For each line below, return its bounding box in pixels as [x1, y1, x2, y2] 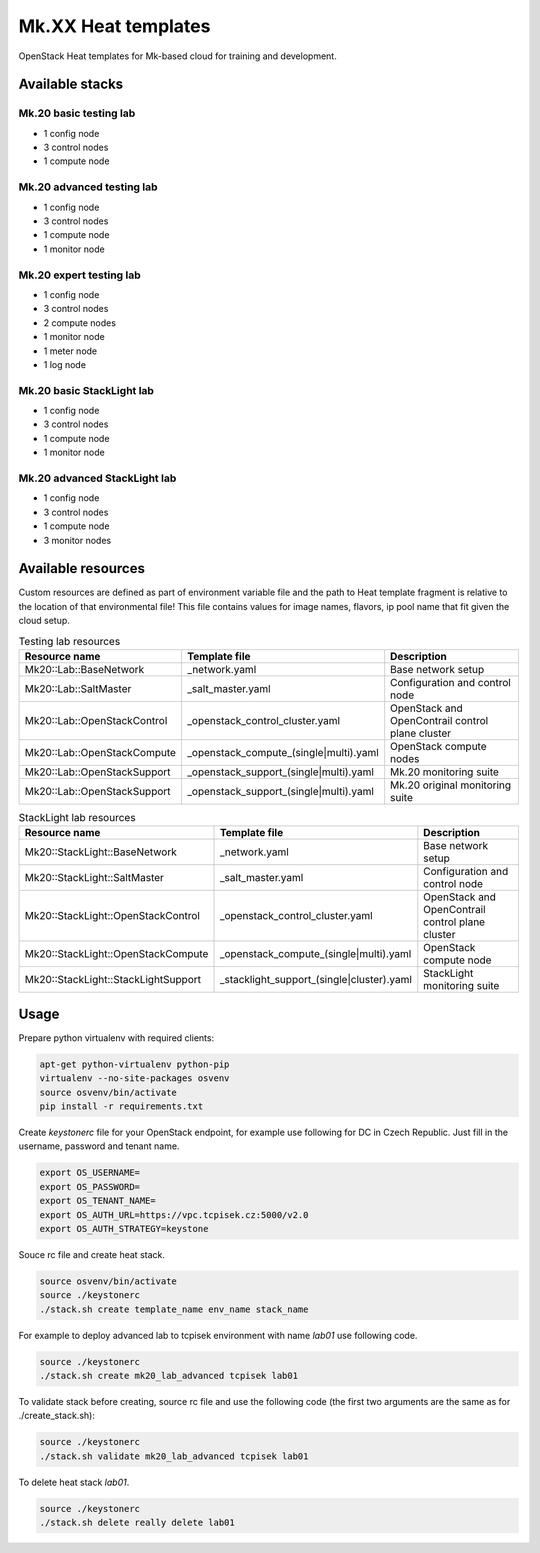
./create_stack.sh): [18, 1410, 95, 1422]
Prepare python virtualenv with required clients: [18, 1031, 215, 1044]
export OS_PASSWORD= [39, 1181, 140, 1192]
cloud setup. [18, 615, 70, 627]
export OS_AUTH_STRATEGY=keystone [39, 1223, 209, 1234]
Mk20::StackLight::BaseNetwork [24, 845, 177, 859]
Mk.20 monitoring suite [390, 765, 500, 779]
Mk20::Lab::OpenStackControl [24, 713, 168, 727]
